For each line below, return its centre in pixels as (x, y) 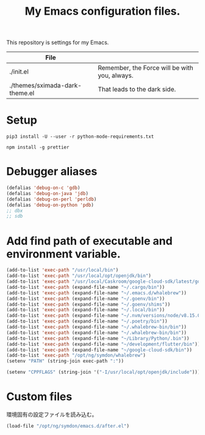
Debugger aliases (52, 172)
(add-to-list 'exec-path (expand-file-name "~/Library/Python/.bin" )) (98, 338)
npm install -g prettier (38, 147)
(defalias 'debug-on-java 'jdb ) (47, 193)
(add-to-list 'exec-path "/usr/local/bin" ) (63, 270)
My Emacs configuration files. (103, 11)
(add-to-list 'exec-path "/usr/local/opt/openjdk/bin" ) (79, 276)
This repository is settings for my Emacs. (58, 43)
